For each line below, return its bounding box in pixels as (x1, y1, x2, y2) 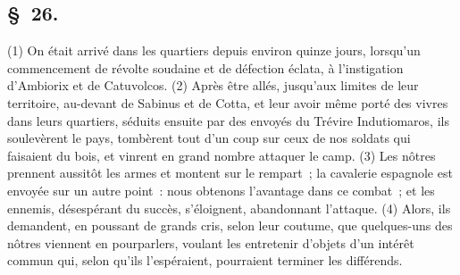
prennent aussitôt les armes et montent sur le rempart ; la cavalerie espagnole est (7, 163, 453, 182)
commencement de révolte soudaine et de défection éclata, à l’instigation (7, 58, 404, 77)
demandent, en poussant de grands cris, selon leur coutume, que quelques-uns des (7, 216, 453, 235)
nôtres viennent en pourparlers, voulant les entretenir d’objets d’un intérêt (7, 233, 414, 252)
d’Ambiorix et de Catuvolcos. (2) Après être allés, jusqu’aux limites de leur (7, 76, 419, 95)
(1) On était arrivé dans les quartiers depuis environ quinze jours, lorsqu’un (7, 41, 421, 60)
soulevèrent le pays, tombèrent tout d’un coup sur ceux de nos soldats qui (7, 129, 411, 147)
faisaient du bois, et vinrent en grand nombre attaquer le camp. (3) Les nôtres (7, 146, 436, 164)
